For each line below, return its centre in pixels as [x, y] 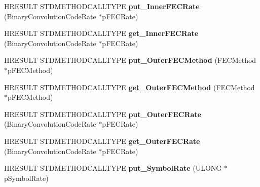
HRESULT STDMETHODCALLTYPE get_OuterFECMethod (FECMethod [129, 87]
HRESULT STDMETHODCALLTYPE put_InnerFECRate [102, 6]
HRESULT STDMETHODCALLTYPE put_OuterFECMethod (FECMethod [130, 60]
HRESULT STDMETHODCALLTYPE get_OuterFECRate [102, 141]
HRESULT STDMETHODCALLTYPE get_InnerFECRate [101, 33]
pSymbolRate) [26, 178]
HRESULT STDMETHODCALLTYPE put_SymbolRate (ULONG [113, 168]
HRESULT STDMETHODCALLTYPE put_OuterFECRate [103, 114]
